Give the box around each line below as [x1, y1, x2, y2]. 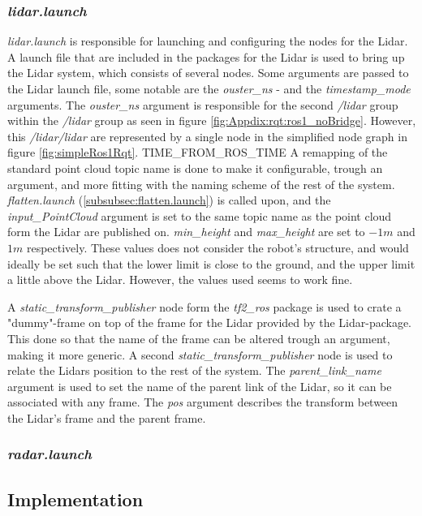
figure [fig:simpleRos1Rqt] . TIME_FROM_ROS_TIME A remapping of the [7, 144, 388, 161]
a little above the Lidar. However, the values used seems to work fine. [7, 271, 353, 288]
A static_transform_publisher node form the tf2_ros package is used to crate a [7, 298, 402, 315]
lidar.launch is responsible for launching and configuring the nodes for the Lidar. [7, 32, 408, 49]
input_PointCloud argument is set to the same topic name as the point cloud [7, 207, 392, 224]
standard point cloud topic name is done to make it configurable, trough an [7, 159, 383, 176]
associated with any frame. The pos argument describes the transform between [7, 393, 398, 411]
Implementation [7, 486, 144, 511]
